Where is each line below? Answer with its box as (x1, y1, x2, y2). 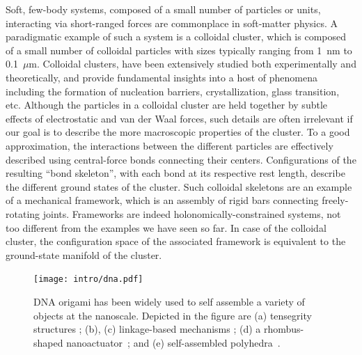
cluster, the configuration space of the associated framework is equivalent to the (6, 234, 346, 248)
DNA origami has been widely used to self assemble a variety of (33, 294, 305, 308)
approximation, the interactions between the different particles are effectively (6, 138, 333, 152)
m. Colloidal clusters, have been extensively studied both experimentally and (29, 56, 356, 71)
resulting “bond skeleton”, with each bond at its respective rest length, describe (6, 166, 345, 180)
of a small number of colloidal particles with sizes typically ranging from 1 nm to (6, 42, 352, 57)
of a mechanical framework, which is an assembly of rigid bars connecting (6, 193, 319, 207)
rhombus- (263, 322, 304, 336)
